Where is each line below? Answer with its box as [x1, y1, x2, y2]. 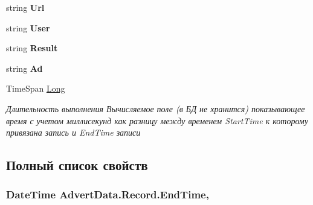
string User [6, 21, 50, 34]
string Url [6, 1, 45, 13]
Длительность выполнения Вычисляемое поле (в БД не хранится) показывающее [6, 102, 305, 115]
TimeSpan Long [6, 82, 65, 95]
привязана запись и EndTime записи [6, 126, 141, 139]
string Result [6, 42, 58, 54]
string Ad [6, 61, 43, 74]
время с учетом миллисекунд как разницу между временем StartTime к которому [6, 114, 309, 127]
